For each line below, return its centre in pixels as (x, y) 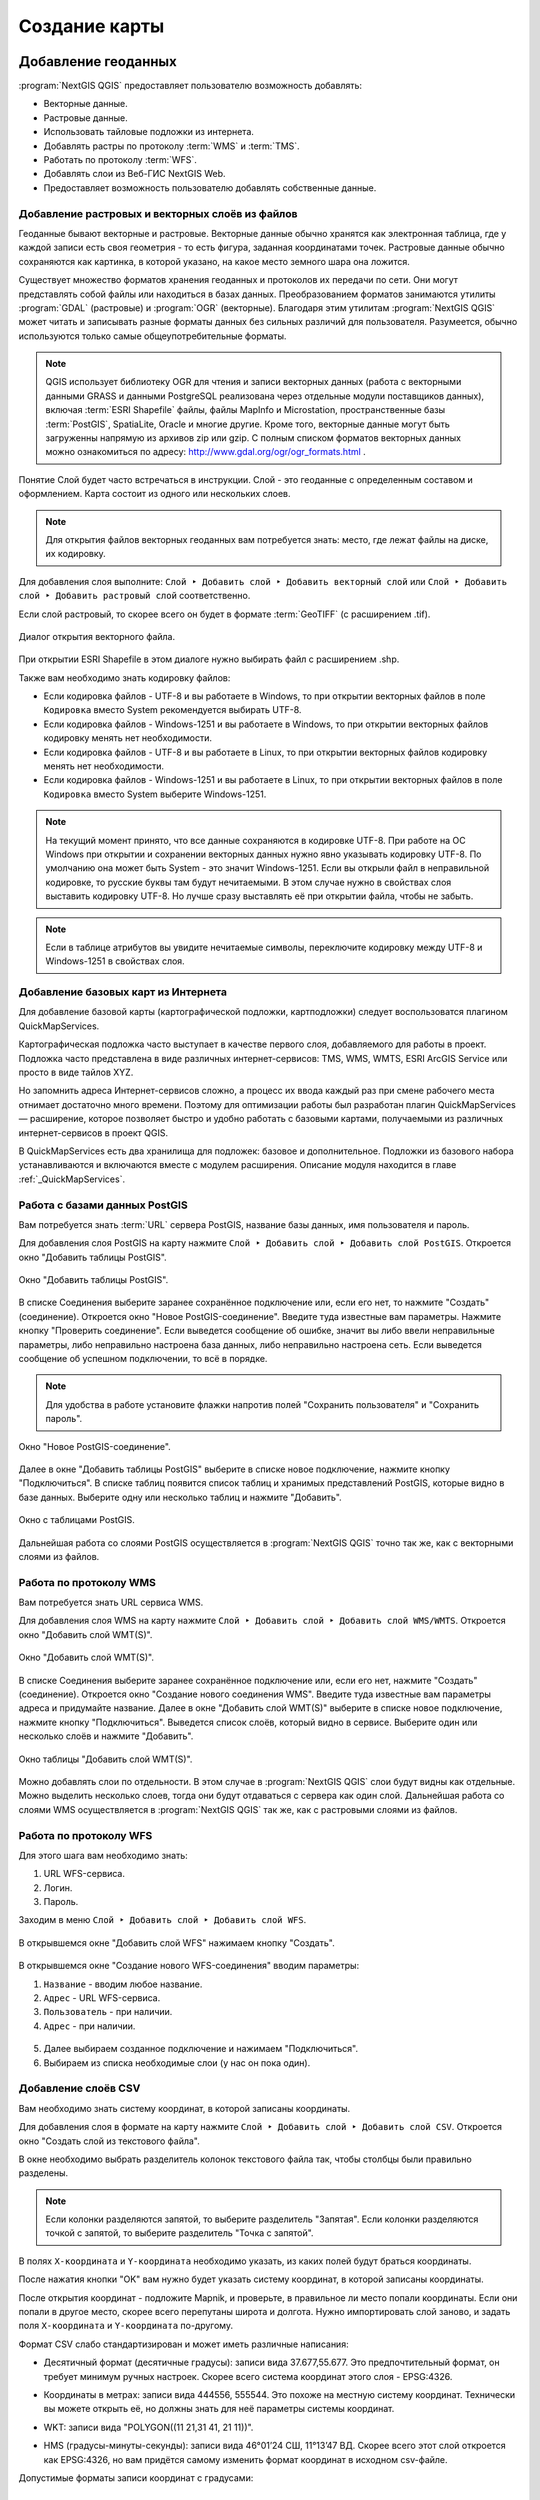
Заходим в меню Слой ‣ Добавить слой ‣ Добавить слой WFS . (162, 1920)
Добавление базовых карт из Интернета (122, 992)
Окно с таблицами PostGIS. (76, 1520)
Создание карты (91, 26)
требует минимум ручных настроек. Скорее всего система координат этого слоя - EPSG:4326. (248, 2376)
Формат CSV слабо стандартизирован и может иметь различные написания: (183, 2344)
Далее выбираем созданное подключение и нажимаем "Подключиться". (201, 2049)
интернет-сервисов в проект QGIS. (93, 1132)
